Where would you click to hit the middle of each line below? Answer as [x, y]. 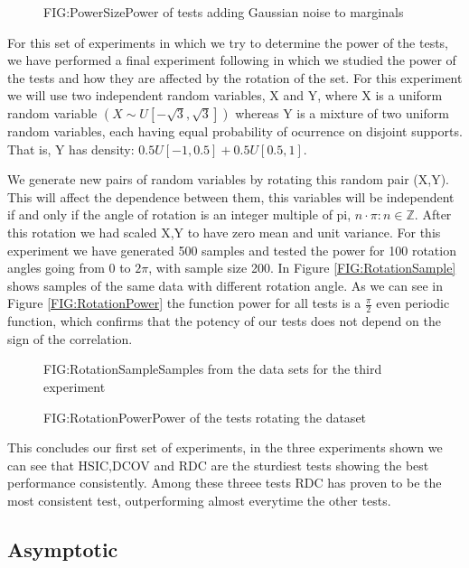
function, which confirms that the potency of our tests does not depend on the [224, 321]
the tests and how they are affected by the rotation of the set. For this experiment [235, 77]
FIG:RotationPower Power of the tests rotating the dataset [205, 417]
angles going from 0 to [69, 268]
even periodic [413, 303]
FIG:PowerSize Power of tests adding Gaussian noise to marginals [224, 12]
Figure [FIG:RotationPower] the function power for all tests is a [184, 303]
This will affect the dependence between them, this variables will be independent [231, 196]
